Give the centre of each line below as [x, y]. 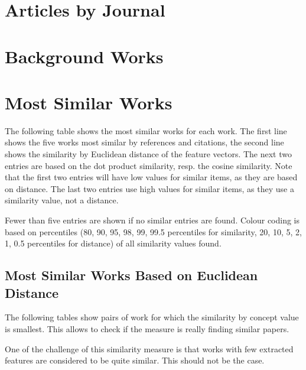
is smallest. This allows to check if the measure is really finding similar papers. [147, 329]
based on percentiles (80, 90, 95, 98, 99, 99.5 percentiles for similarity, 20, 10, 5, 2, [153, 231]
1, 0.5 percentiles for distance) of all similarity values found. [113, 243]
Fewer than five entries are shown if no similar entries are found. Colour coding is [152, 220]
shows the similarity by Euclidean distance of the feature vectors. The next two [148, 154]
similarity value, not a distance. [62, 200]
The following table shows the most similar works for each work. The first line [146, 130]
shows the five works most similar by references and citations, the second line [144, 142]
